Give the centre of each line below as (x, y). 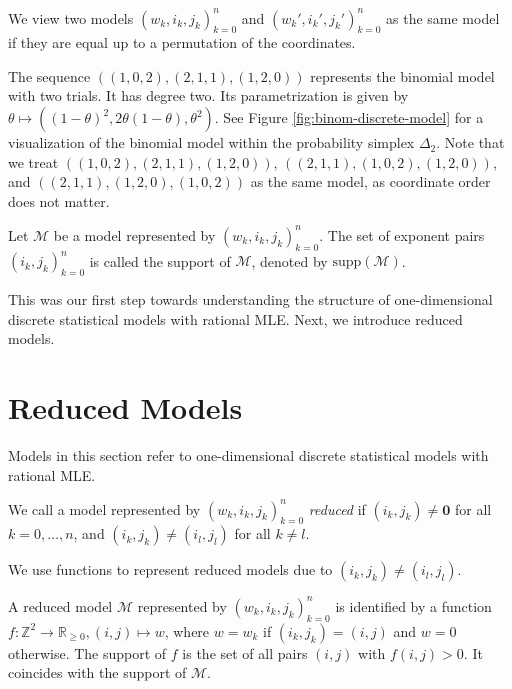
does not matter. (59, 200)
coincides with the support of (97, 672)
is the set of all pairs (245, 652)
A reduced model (60, 605)
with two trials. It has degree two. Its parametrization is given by (208, 95)
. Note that (470, 142)
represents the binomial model (402, 75)
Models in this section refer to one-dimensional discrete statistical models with (248, 454)
